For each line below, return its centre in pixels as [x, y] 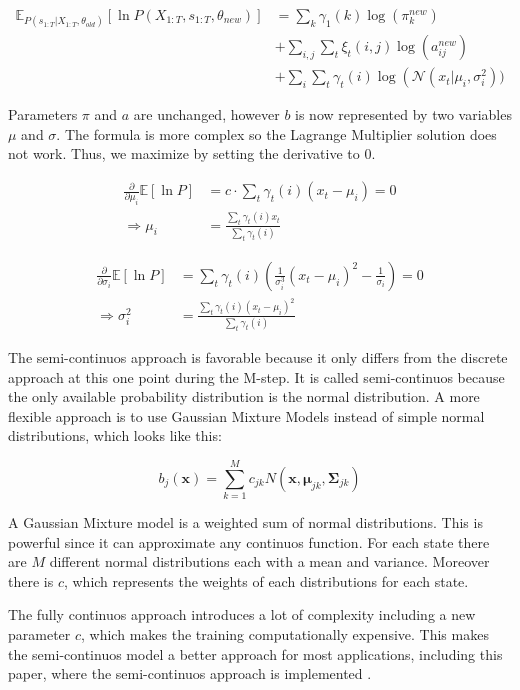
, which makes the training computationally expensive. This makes [285, 634]
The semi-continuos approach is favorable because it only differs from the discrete [258, 356]
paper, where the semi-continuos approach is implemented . [190, 673]
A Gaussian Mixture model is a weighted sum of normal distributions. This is [245, 522]
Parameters [43, 114]
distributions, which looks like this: [115, 435]
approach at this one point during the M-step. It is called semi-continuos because [256, 376]
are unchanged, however [206, 114]
